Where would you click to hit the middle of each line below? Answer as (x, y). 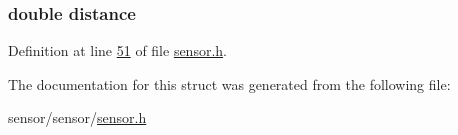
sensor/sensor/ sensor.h (77, 117)
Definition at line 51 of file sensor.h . (117, 50)
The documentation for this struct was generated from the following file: (229, 83)
